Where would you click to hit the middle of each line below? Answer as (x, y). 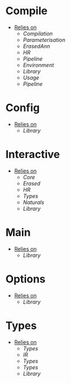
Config (22, 108)
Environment (38, 65)
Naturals (34, 202)
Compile (27, 11)
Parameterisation (44, 40)
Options (25, 279)
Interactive (33, 155)
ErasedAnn (36, 46)
